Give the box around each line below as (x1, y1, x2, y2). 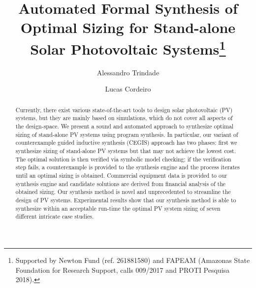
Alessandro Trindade (96, 67, 160, 77)
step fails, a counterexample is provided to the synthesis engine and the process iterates (15, 163, 240, 171)
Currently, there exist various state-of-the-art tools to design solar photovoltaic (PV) (15, 105, 233, 114)
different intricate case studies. (15, 212, 94, 221)
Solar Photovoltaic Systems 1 (30, 36, 226, 59)
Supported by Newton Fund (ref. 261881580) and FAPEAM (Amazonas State (15, 255, 250, 265)
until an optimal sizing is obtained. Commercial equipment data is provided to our (15, 171, 227, 180)
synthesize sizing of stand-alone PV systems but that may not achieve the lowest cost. (15, 147, 236, 155)
